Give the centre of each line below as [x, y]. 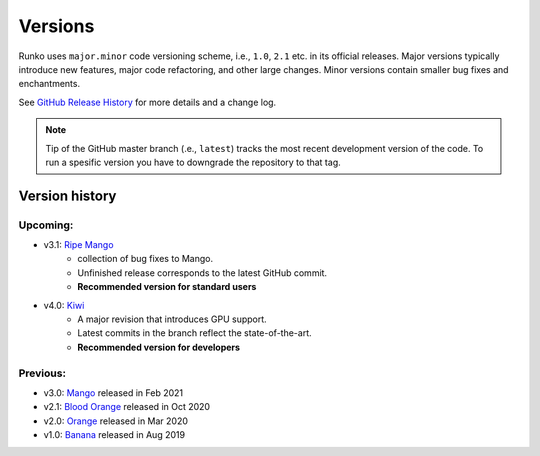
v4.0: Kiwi [64, 305]
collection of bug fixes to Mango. [145, 259]
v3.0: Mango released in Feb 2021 [113, 392]
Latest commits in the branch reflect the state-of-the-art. [194, 333]
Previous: [42, 373]
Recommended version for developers [158, 347]
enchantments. [49, 84]
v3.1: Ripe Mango [78, 245]
